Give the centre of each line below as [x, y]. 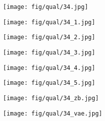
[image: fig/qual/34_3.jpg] [49, 52]
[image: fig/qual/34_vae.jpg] [53, 113]
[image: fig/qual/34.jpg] [46, 7]
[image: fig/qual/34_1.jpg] [49, 22]
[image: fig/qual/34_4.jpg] [49, 68]
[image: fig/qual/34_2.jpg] [49, 37]
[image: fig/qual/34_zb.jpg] [51, 98]
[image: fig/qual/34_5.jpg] [49, 83]
